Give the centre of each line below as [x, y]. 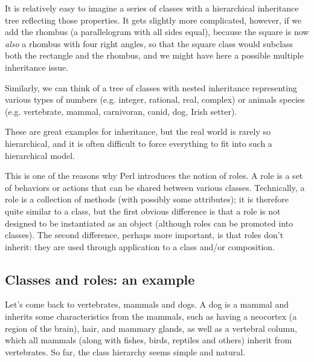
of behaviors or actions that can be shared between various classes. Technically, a [155, 187]
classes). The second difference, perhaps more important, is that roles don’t [144, 235]
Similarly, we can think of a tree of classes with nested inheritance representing [151, 87]
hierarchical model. [40, 155]
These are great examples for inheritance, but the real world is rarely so [138, 131]
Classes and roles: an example [100, 279]
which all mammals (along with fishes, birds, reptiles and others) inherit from [149, 340]
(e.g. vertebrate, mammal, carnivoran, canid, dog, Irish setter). [121, 111]
